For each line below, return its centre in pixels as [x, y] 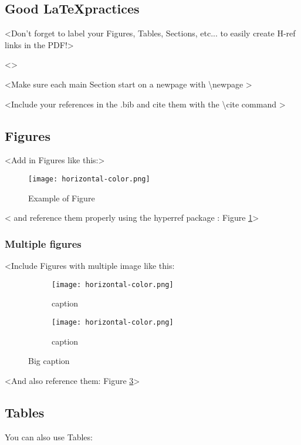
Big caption [49, 361]
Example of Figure [62, 198]
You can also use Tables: [49, 436]
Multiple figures [43, 243]
